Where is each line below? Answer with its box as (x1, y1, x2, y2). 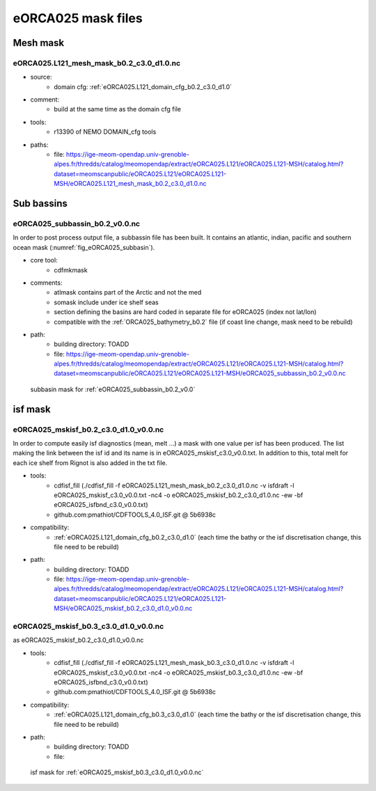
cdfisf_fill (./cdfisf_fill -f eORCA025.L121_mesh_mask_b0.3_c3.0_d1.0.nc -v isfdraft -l (54, 659, 295, 667)
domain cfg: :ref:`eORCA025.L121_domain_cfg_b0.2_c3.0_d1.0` (54, 82, 233, 91)
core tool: (30, 256, 58, 265)
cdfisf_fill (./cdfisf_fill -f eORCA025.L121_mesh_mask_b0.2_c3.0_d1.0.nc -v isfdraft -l (54, 481, 295, 490)
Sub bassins (13, 198, 68, 210)
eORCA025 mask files (13, 10, 143, 26)
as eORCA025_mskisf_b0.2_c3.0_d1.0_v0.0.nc (13, 636, 144, 644)
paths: (30, 140, 49, 149)
